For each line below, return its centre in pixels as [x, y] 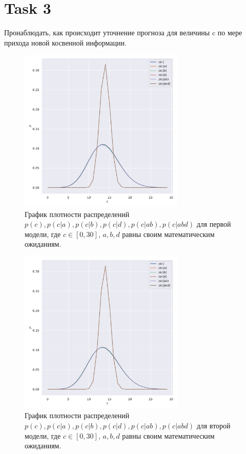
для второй [213, 426]
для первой [214, 224]
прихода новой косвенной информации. [65, 42]
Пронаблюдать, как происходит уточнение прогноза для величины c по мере [123, 33]
